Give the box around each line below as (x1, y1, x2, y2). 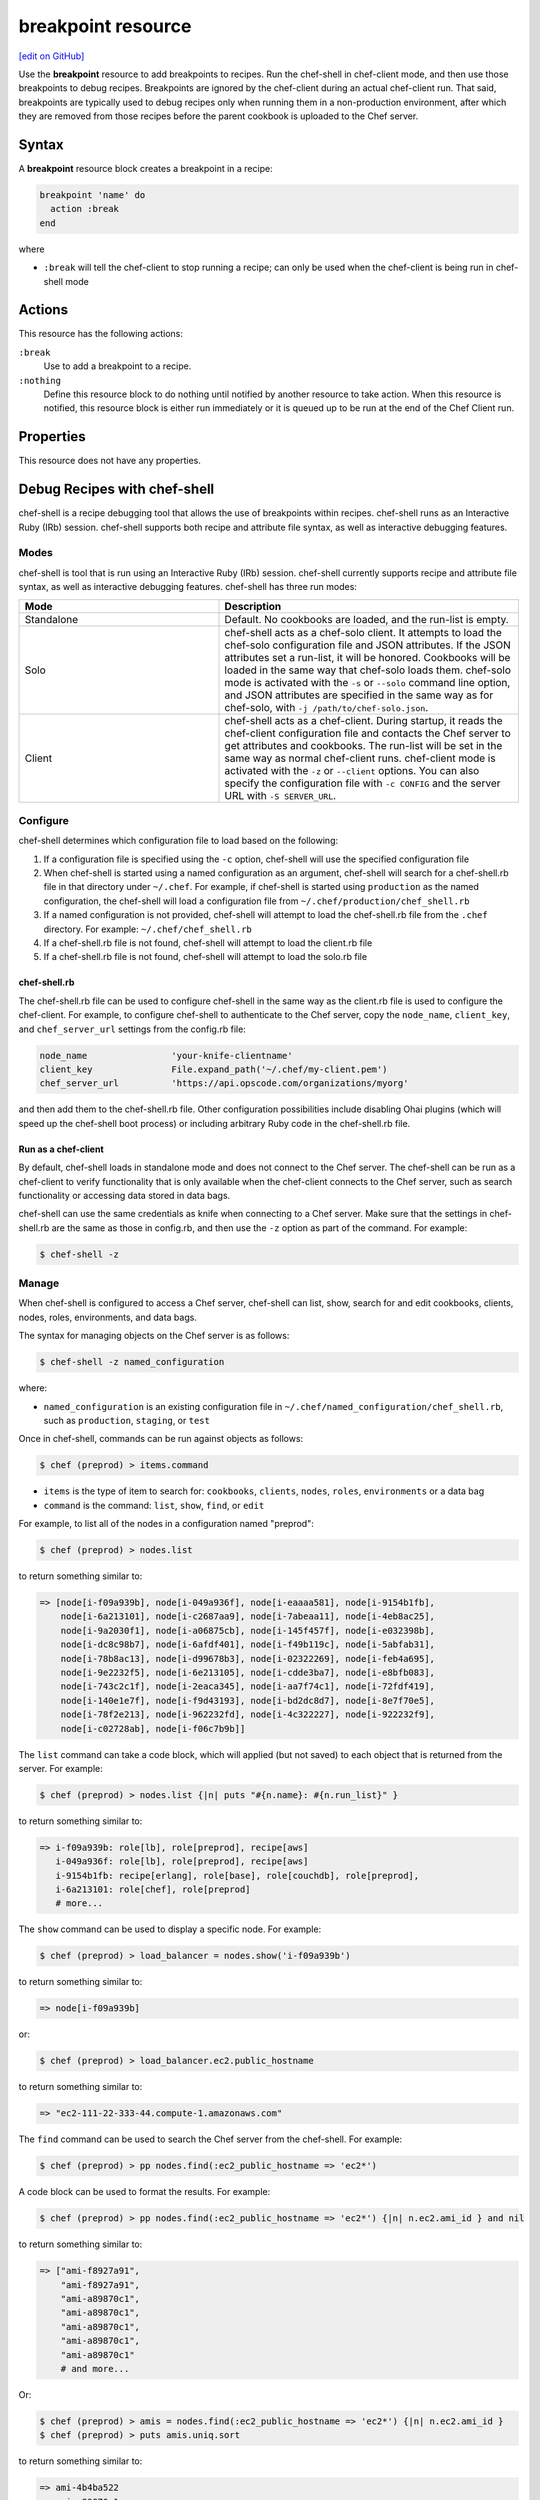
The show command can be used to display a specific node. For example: (18, 1923, 322, 1935)
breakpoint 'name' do (39, 190, 146, 200)
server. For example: (18, 1762, 104, 1774)
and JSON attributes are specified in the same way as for (224, 688, 494, 702)
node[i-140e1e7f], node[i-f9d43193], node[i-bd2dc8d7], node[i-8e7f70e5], (60, 1695, 435, 1706)
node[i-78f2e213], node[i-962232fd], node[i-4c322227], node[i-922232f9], (60, 1709, 435, 1720)
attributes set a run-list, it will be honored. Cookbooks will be (224, 650, 511, 664)
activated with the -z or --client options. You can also (224, 763, 480, 777)
